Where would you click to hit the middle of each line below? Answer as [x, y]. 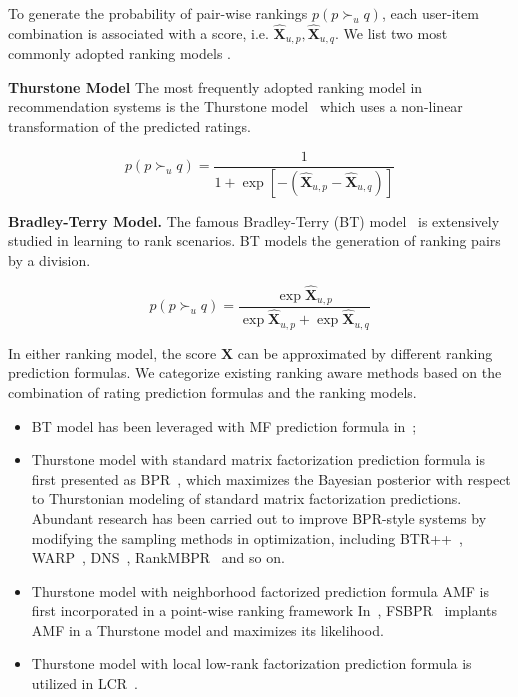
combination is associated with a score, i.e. [138, 32]
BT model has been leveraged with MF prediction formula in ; [224, 425]
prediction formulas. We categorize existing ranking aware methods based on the [255, 372]
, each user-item [430, 13]
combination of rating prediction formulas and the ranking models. [212, 391]
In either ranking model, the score [112, 352]
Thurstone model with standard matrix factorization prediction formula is [258, 459]
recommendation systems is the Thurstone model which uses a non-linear [235, 106]
